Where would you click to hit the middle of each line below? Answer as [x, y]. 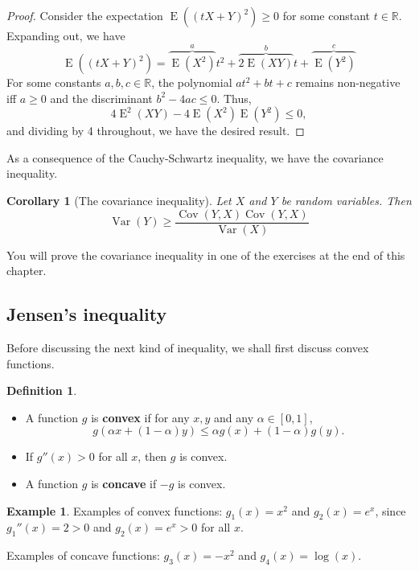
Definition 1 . [42, 390]
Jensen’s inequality [87, 314]
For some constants [54, 82]
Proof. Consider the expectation [85, 15]
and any [234, 417]
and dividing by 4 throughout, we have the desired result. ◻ [156, 131]
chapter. [27, 271]
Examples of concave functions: [83, 555]
